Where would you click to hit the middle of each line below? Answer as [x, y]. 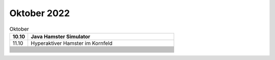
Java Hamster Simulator [61, 36]
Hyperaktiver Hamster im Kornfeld [72, 43]
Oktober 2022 [40, 13]
